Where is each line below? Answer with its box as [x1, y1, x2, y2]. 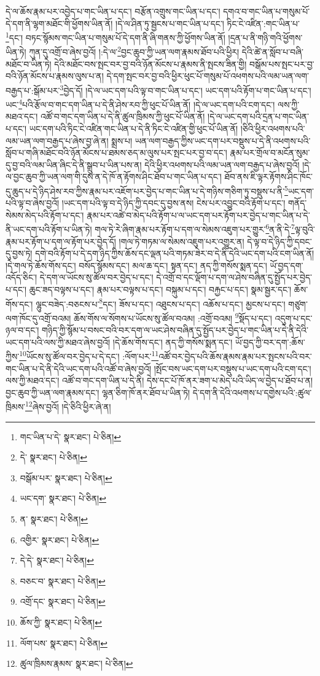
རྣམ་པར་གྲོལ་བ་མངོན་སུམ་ [230, 146, 310, 159]
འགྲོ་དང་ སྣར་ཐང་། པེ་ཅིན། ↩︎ [20, 595, 106, 608]
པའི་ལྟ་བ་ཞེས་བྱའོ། [6, 196, 60, 209]
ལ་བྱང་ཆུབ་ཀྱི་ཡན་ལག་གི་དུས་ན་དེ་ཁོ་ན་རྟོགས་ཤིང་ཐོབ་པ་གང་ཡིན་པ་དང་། [6, 170, 222, 183]
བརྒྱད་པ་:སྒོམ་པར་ [6, 84, 60, 96]
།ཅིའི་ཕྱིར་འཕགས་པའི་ [240, 122, 305, 134]
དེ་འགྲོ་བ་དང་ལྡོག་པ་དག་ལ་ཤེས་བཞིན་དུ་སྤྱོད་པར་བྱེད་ [156, 271, 312, 284]
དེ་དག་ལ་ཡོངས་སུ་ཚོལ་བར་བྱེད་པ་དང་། [39, 271, 154, 284]
